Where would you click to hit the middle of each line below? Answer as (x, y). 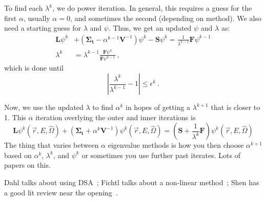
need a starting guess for (43, 28)
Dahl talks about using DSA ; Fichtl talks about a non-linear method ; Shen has (132, 182)
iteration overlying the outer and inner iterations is (116, 117)
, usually (37, 18)
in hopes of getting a (158, 107)
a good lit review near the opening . (61, 192)
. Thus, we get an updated (150, 28)
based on (18, 155)
